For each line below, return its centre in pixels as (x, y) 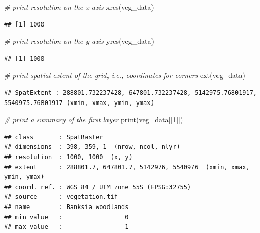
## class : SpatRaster (54, 137)
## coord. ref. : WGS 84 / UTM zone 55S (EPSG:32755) (98, 187)
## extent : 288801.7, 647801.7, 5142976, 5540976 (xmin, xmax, (127, 167)
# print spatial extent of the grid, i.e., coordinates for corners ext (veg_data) (125, 75)
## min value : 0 (67, 217)
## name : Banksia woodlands (67, 207)
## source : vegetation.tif (61, 197)
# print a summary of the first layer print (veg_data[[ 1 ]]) (94, 120)
